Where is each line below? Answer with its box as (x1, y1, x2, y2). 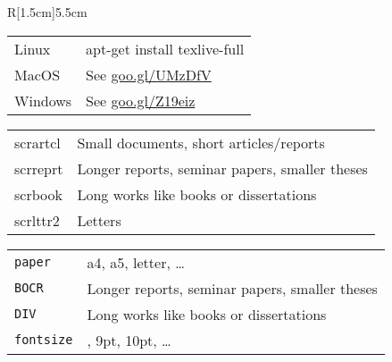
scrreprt (14, 157, 63, 179)
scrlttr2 (14, 209, 60, 231)
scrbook (14, 183, 63, 205)
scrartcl (14, 131, 61, 153)
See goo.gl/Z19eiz (86, 89, 196, 111)
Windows (14, 89, 72, 111)
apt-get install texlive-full (86, 38, 245, 59)
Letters (77, 209, 121, 231)
